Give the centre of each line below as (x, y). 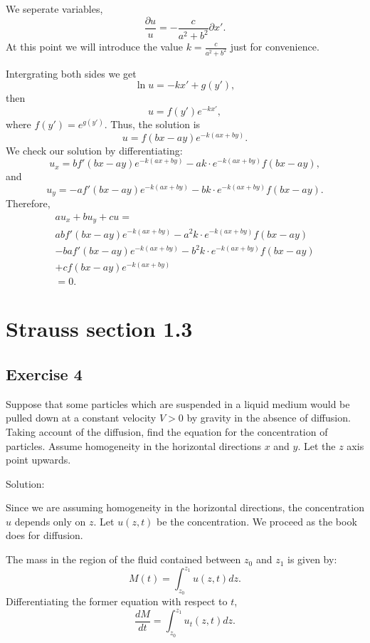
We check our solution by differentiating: (94, 150)
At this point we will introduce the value (95, 46)
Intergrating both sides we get (71, 73)
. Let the (317, 445)
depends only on (50, 521)
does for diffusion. (44, 535)
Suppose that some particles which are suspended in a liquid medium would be (178, 403)
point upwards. (38, 460)
